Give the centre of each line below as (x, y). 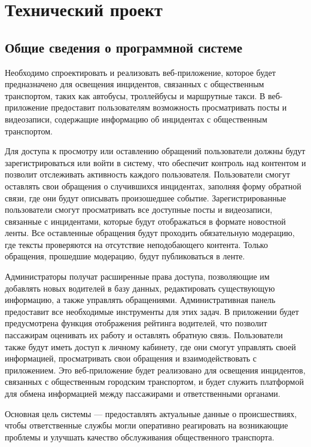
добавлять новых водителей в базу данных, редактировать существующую (140, 288)
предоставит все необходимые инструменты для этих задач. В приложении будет (152, 311)
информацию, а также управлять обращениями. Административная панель (140, 300)
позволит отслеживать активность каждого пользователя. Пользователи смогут (147, 174)
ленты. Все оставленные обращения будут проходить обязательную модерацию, (150, 233)
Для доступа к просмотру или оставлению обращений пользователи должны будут (155, 151)
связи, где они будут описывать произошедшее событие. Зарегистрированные (146, 198)
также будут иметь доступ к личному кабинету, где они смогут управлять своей (150, 346)
